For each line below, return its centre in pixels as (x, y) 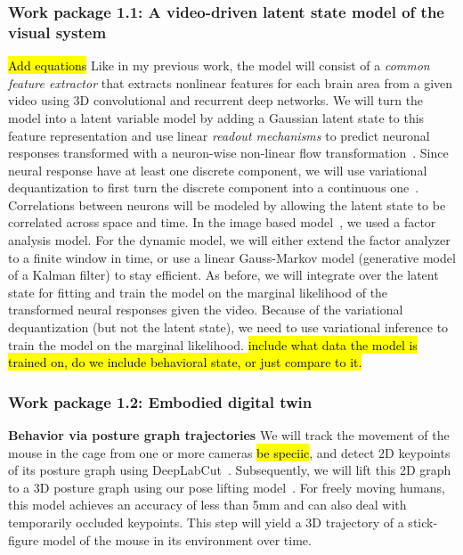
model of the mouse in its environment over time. (177, 539)
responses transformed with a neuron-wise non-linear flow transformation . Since (228, 153)
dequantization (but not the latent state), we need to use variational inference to (228, 327)
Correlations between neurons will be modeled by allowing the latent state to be (227, 204)
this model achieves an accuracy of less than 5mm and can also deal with (207, 505)
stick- (423, 522)
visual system (57, 32)
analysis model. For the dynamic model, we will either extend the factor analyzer (229, 240)
